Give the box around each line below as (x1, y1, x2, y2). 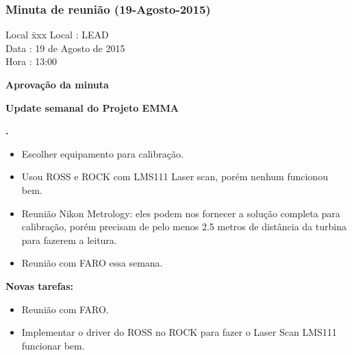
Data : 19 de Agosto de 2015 (5, 40, 125, 55)
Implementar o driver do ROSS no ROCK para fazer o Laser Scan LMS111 (21, 325, 337, 339)
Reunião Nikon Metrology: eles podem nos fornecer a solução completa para (21, 206, 340, 220)
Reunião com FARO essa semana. (21, 256, 163, 270)
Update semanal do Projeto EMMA (5, 100, 179, 114)
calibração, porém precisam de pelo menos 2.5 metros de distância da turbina (21, 219, 347, 234)
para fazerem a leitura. (21, 232, 117, 247)
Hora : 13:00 (5, 54, 58, 69)
